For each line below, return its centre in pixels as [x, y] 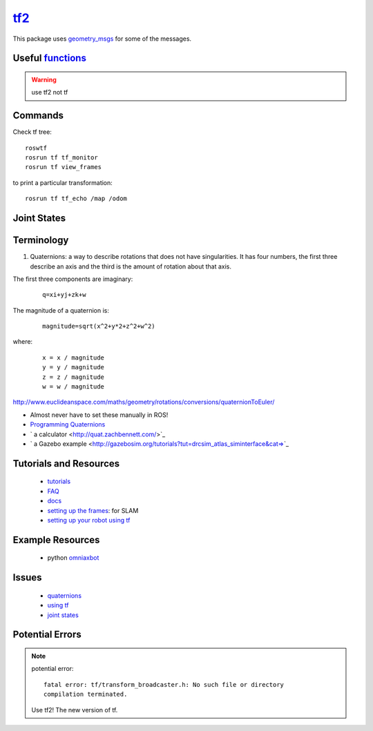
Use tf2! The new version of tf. [75, 710]
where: [23, 342]
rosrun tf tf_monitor [61, 158]
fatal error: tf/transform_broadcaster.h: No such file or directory [164, 684]
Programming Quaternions [68, 425]
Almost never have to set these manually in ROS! [99, 415]
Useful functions [49, 58]
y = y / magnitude [74, 367]
